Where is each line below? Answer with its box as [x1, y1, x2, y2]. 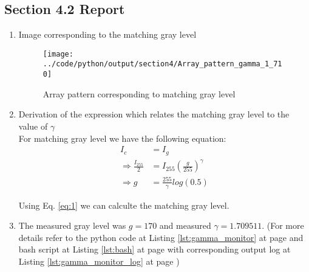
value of [18, 119, 48, 132]
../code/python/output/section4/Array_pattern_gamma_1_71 [42, 60, 282, 69]
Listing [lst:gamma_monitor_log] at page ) [18, 254, 180, 267]
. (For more [262, 219, 304, 232]
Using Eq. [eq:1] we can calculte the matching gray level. [18, 198, 229, 211]
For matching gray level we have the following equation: [18, 131, 226, 144]
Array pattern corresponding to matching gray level [42, 87, 236, 100]
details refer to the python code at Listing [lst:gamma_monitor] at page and [18, 231, 304, 243]
